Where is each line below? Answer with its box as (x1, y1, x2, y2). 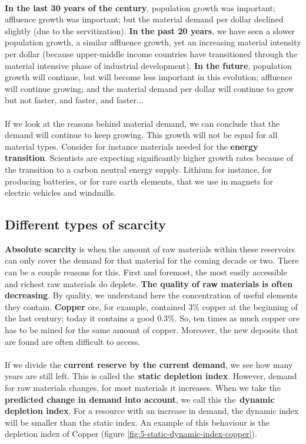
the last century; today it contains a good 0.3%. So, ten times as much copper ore (5, 312, 300, 324)
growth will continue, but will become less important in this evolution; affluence (5, 71, 292, 83)
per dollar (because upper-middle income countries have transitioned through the (5, 47, 298, 60)
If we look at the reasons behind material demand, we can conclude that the (5, 117, 280, 129)
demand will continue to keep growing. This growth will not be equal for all (5, 129, 278, 141)
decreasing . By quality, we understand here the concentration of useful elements (5, 289, 298, 301)
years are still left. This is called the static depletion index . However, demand (5, 370, 297, 382)
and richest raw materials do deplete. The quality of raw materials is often (5, 277, 293, 290)
